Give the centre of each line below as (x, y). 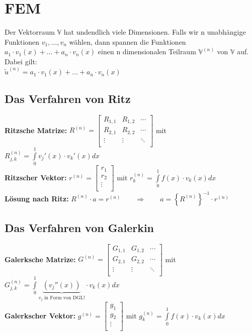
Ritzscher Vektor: (36, 177)
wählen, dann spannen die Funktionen (128, 41)
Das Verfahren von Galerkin (79, 228)
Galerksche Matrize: (40, 259)
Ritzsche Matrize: (36, 130)
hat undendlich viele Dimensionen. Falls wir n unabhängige (155, 32)
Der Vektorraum (30, 32)
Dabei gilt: (21, 61)
